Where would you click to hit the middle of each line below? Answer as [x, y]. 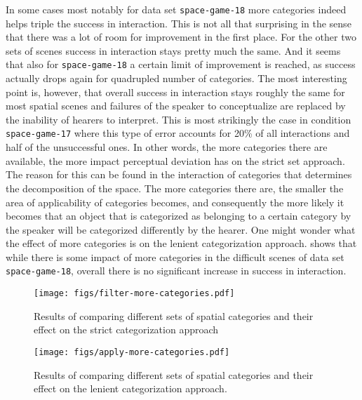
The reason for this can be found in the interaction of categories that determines [179, 174]
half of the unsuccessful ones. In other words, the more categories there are [167, 147]
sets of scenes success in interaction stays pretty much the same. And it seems [173, 50]
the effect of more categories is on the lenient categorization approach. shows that [181, 243]
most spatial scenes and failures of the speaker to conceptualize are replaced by [176, 106]
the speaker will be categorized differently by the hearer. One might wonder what [181, 229]
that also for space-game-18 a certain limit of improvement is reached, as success [181, 64]
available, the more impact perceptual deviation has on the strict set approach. [175, 160]
